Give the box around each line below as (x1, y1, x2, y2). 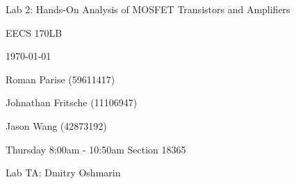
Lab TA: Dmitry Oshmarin (6, 165, 121, 180)
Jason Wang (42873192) (6, 118, 107, 133)
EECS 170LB (6, 25, 63, 40)
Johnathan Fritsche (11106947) (6, 95, 138, 110)
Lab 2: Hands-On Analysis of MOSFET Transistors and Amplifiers (6, 2, 290, 16)
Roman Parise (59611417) (6, 72, 115, 86)
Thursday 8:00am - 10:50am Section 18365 (6, 142, 186, 156)
